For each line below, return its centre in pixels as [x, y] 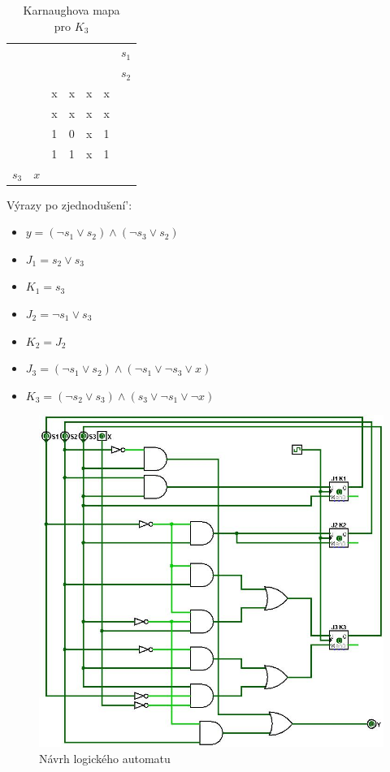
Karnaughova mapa [71, 10]
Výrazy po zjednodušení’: [69, 204]
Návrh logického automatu [105, 759]
